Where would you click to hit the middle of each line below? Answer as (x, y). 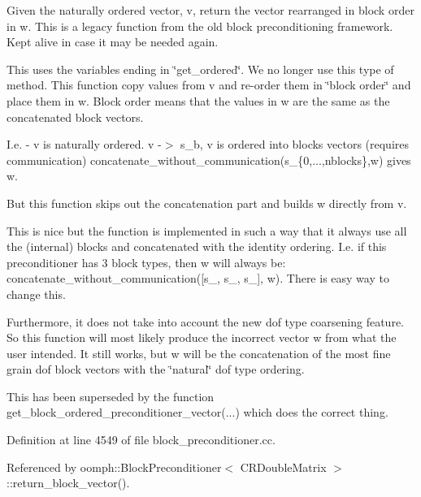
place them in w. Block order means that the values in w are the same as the (198, 100)
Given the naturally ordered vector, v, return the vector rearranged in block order (210, 10)
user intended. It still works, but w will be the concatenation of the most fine (199, 353)
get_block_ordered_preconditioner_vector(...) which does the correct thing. (197, 412)
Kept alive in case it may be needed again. (113, 42)
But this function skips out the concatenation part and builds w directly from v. (207, 203)
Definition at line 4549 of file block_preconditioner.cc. (141, 440)
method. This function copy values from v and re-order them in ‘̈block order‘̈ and (209, 85)
